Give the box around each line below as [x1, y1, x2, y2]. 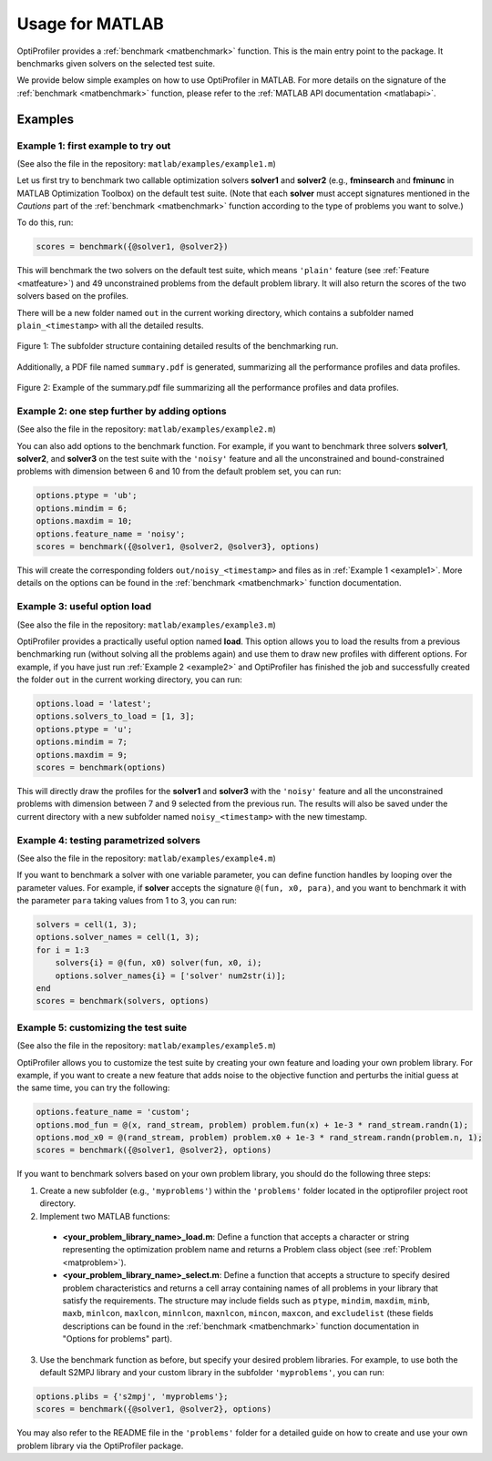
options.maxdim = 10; [36, 516, 133, 526]
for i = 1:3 [36, 945, 90, 955]
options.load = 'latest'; [36, 699, 152, 710]
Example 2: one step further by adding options [16, 404, 227, 417]
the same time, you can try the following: [16, 1082, 170, 1093]
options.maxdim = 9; [36, 750, 128, 760]
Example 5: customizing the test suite [16, 1021, 187, 1034]
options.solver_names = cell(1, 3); [36, 932, 200, 943]
